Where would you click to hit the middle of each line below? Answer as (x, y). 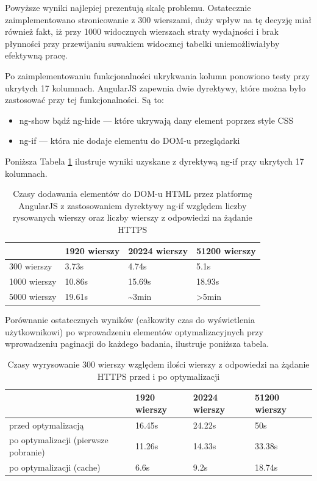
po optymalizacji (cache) (55, 467)
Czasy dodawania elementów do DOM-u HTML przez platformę (133, 194)
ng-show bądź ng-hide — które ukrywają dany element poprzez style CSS (156, 120)
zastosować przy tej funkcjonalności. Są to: (84, 100)
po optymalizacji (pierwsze (59, 440)
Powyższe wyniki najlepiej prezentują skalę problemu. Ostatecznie (128, 7)
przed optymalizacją (47, 425)
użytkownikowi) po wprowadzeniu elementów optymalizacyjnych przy (134, 331)
